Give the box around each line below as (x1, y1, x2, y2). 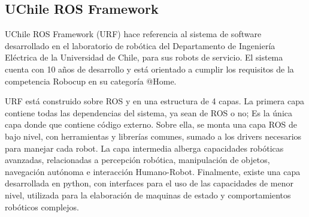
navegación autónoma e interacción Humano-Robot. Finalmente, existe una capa (5, 165, 301, 177)
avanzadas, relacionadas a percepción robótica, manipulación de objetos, (5, 153, 270, 166)
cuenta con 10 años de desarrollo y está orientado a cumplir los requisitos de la (5, 62, 294, 75)
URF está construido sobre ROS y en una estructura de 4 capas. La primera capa (5, 95, 304, 107)
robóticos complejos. (5, 200, 79, 213)
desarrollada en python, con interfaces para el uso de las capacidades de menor (5, 177, 294, 189)
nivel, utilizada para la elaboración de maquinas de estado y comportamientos (5, 188, 291, 201)
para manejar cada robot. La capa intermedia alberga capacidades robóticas (5, 141, 284, 154)
